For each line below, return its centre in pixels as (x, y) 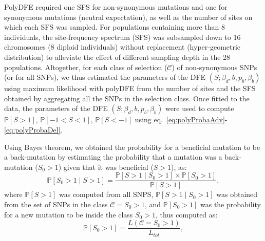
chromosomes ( (27, 47)
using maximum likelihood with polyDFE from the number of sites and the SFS (130, 88)
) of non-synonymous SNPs (214, 67)
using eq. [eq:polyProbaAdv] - (181, 119)
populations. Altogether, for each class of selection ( (86, 67)
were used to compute (200, 108)
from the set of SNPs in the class (56, 204)
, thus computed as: (186, 214)
